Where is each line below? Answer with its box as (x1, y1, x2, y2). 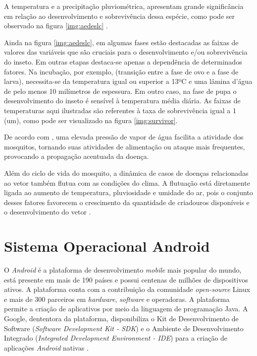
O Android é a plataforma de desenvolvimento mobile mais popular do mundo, (4, 265, 242, 275)
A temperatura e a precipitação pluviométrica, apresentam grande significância (4, 1, 244, 11)
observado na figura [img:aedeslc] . (4, 20, 108, 31)
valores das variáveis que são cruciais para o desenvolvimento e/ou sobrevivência (4, 47, 248, 57)
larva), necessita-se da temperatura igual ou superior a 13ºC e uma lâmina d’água (4, 76, 253, 86)
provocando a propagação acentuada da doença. (4, 151, 149, 161)
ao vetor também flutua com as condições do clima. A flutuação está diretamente (4, 177, 250, 188)
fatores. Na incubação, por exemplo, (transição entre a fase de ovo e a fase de (4, 66, 239, 76)
